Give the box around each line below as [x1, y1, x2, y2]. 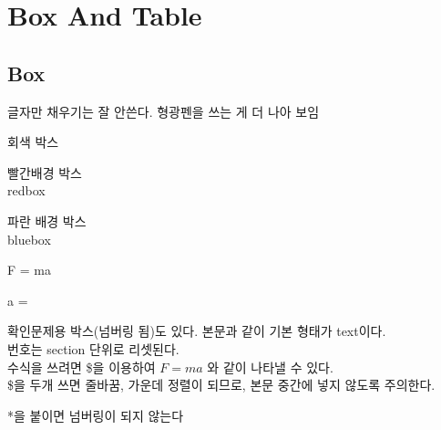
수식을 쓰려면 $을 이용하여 [7, 357, 156, 376]
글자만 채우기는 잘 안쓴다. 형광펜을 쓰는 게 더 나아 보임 [7, 101, 320, 121]
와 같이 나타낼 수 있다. [207, 357, 333, 376]
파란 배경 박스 [7, 211, 87, 230]
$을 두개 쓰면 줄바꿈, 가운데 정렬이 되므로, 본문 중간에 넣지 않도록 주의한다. [7, 375, 436, 394]
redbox [7, 181, 46, 200]
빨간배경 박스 [7, 163, 82, 182]
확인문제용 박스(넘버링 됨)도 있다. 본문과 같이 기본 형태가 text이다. [7, 321, 386, 341]
